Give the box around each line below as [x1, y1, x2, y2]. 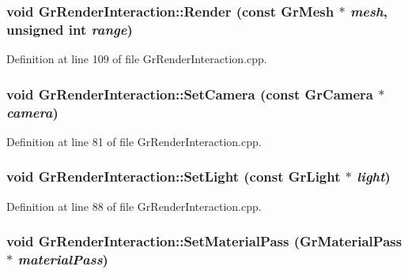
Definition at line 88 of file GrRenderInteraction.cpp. [6, 197, 262, 214]
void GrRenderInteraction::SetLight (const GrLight [6, 167, 341, 186]
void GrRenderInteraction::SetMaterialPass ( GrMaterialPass [6, 231, 402, 251]
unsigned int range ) [6, 19, 133, 39]
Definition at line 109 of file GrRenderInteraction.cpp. [6, 51, 267, 67]
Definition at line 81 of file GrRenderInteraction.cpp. [6, 133, 262, 149]
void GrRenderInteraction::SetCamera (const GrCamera [6, 84, 374, 103]
